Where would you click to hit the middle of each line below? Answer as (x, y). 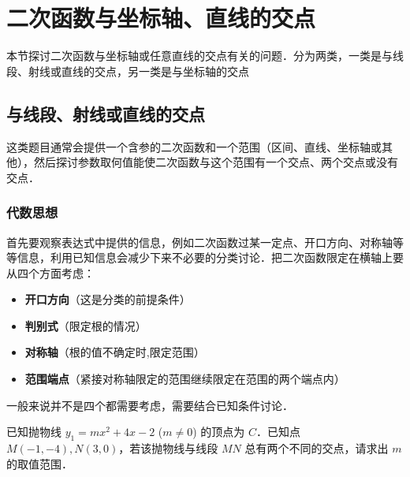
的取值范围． (39, 463)
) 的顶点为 (219, 432)
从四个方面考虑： (50, 272)
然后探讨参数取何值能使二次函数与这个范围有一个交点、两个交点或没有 (216, 162)
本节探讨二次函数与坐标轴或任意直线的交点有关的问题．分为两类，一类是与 (199, 56)
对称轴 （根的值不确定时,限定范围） (115, 352)
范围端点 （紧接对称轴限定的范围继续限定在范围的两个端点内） (185, 379)
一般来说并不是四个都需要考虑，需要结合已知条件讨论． (150, 405)
